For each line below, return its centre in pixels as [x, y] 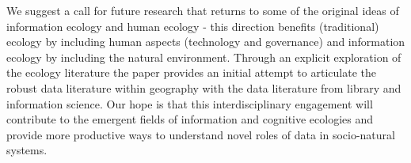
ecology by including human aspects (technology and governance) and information [206, 42]
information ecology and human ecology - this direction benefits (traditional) [193, 26]
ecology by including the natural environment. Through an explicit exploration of [204, 57]
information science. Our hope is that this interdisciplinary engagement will [190, 103]
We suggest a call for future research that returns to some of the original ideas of [203, 10]
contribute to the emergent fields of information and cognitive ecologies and [190, 119]
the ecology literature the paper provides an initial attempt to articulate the [191, 72]
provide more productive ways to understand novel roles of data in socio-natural [201, 134]
